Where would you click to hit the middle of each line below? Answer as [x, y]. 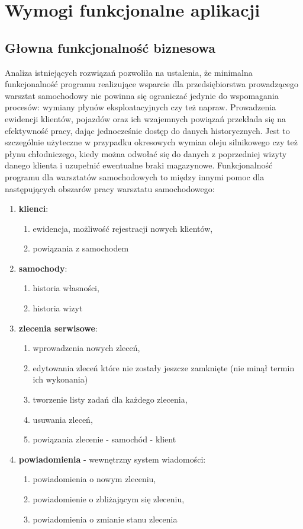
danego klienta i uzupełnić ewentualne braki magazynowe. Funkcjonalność [139, 165]
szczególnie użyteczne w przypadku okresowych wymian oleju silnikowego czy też [151, 142]
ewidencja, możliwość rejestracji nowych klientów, [123, 228]
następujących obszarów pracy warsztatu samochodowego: [110, 188]
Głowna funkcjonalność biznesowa [110, 47]
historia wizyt [58, 308]
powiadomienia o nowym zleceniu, [94, 479]
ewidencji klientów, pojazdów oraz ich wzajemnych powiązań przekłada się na [146, 118]
